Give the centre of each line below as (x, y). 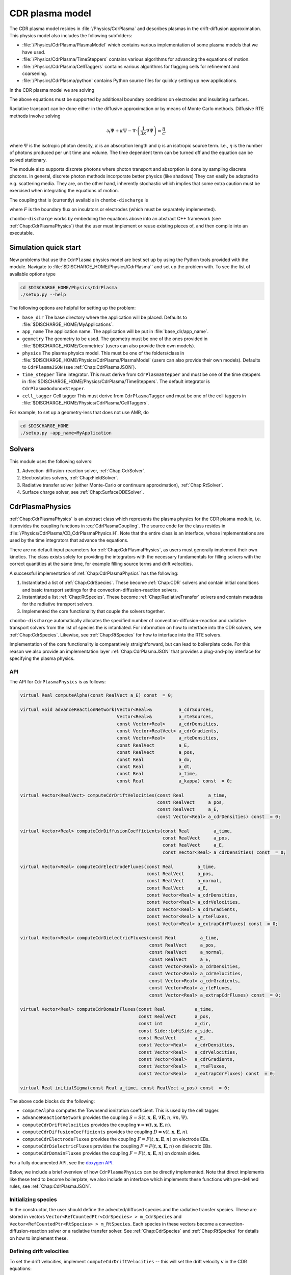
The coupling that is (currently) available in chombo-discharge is (79, 200)
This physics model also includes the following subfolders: (71, 35)
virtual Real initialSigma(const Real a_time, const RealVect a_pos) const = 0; (125, 1088)
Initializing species (33, 1200)
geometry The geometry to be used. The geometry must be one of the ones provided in (115, 339)
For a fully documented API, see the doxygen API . (62, 1162)
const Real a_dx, (155, 759)
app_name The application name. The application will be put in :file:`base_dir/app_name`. (115, 331)
